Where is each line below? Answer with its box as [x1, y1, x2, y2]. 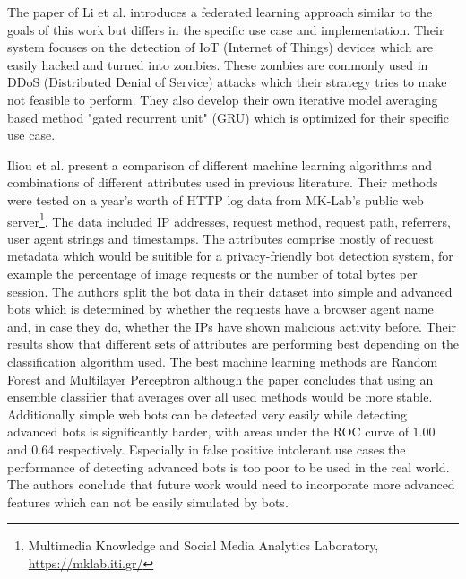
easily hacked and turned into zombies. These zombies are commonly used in [7, 55, 428, 73]
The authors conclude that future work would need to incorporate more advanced [7, 475, 455, 494]
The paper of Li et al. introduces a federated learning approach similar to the [7, 3, 433, 21]
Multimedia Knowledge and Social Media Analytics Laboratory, [28, 536, 379, 555]
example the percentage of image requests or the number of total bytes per [7, 264, 418, 282]
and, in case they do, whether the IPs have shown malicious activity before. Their [7, 316, 457, 335]
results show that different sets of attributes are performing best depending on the [7, 334, 459, 353]
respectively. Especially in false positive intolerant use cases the [57, 439, 406, 458]
